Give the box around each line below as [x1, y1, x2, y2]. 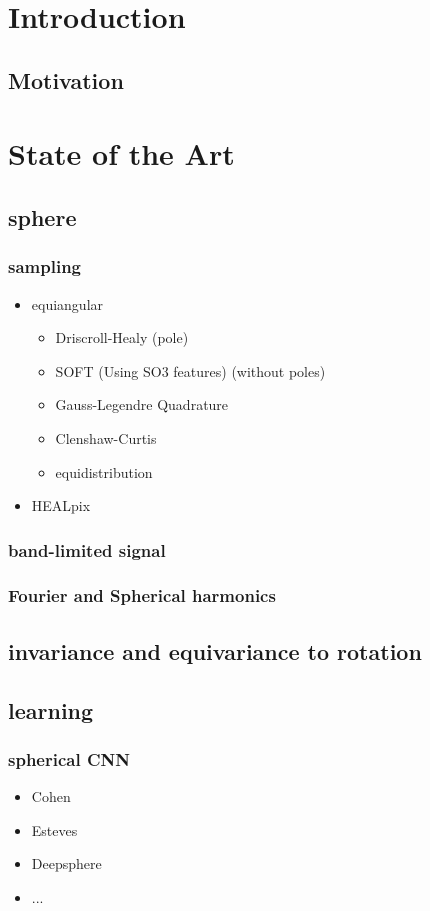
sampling [8, 254, 81, 279]
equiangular [31, 293, 104, 314]
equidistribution [55, 461, 153, 482]
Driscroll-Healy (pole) [55, 327, 189, 348]
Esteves [31, 819, 78, 840]
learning [8, 694, 94, 725]
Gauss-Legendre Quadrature [55, 394, 229, 415]
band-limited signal [8, 537, 166, 562]
